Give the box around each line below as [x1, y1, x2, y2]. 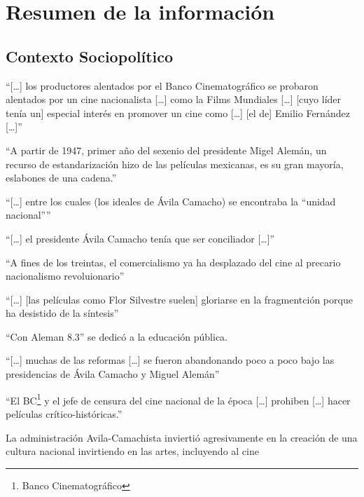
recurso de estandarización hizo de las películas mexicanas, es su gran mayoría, [6, 156, 344, 171]
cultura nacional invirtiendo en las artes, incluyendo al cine [6, 444, 259, 458]
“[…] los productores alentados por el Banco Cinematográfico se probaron [6, 78, 318, 93]
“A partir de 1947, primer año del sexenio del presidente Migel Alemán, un [6, 142, 327, 157]
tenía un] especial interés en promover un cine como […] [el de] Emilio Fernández [6, 105, 350, 120]
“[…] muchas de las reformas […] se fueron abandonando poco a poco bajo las [6, 353, 335, 367]
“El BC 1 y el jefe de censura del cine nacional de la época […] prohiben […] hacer [6, 390, 351, 407]
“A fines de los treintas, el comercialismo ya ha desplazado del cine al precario [6, 254, 341, 269]
